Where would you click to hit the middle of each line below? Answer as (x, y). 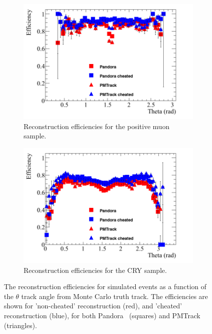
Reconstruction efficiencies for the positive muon (97, 126)
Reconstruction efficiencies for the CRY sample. (95, 270)
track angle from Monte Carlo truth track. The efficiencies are (115, 296)
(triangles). (21, 325)
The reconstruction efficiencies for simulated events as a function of (105, 286)
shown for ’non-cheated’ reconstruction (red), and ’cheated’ (93, 306)
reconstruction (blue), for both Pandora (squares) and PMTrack (102, 315)
